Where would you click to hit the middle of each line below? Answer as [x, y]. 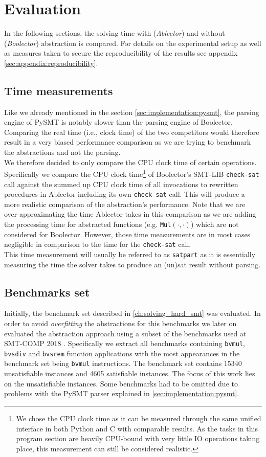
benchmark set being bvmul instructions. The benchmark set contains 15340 [123, 363]
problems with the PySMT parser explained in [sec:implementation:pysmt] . [122, 393]
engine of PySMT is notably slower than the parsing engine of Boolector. [118, 122]
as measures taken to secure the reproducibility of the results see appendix [121, 53]
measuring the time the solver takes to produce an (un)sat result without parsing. [132, 264]
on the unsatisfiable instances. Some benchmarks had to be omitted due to [121, 383]
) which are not [215, 224]
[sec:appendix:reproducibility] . [51, 63]
